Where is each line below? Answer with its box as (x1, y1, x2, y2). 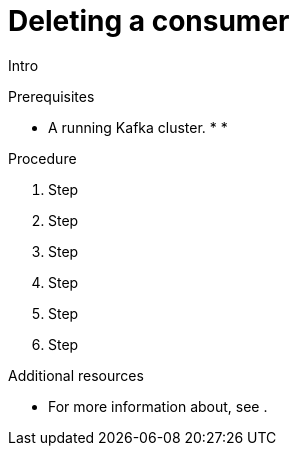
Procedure (8, 149, 77, 167)
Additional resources (8, 366, 144, 384)
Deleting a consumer (8, 4, 290, 38)
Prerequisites (8, 87, 95, 105)
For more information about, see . (48, 397, 268, 415)
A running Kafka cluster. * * (48, 118, 228, 136)
